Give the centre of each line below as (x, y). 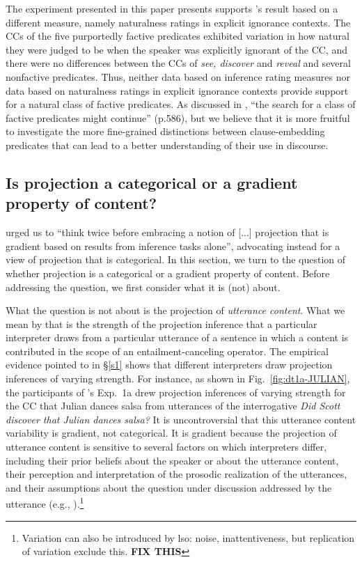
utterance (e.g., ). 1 (45, 503)
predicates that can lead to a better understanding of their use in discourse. (167, 145)
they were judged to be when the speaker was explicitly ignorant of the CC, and (177, 49)
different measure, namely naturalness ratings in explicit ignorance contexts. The (178, 22)
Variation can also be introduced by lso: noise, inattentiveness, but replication (188, 537)
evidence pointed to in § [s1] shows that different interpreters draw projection (169, 365)
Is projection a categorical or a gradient (152, 182)
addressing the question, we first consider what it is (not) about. (143, 287)
